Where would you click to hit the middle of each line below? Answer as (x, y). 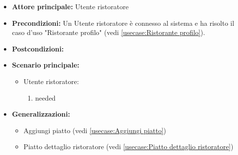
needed (45, 97)
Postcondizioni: (38, 48)
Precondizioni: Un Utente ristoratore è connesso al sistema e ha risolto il (123, 23)
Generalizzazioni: (41, 114)
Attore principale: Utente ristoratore (70, 6)
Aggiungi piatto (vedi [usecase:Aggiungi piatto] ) (95, 130)
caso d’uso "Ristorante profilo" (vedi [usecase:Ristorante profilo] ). (109, 32)
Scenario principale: (46, 65)
